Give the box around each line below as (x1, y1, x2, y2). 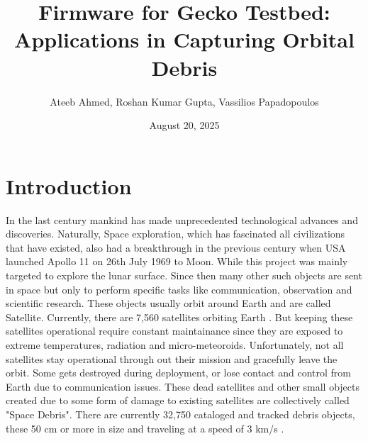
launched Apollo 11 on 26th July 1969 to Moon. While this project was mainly (6, 254, 348, 269)
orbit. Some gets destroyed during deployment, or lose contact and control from (6, 365, 351, 380)
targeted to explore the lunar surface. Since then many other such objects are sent (6, 268, 362, 282)
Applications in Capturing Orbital (14, 25, 355, 54)
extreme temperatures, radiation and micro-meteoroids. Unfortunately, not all (6, 337, 344, 352)
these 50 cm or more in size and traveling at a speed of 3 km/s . (6, 420, 284, 435)
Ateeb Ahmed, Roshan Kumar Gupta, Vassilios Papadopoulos (50, 94, 319, 108)
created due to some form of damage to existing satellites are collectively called (6, 393, 350, 408)
